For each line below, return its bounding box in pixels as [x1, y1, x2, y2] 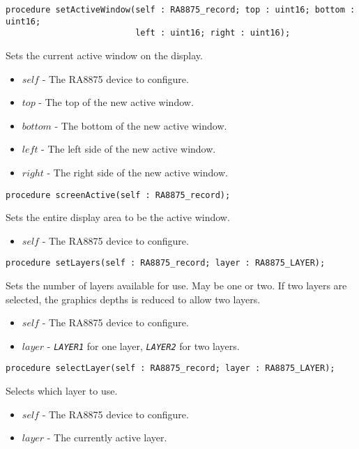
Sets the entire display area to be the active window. [6, 210, 230, 224]
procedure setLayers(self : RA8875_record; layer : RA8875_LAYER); [6, 258, 326, 268]
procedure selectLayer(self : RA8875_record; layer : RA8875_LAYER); [6, 363, 335, 374]
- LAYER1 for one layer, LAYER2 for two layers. [47, 338, 240, 353]
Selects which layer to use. [6, 383, 118, 398]
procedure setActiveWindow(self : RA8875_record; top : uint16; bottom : [6, 5, 356, 15]
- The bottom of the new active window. [54, 118, 227, 132]
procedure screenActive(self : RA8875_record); [6, 190, 231, 200]
